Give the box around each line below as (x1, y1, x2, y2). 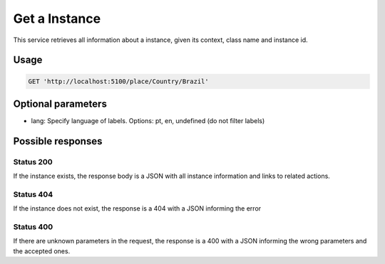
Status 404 (13, 189, 53, 199)
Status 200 (13, 157, 53, 167)
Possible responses (13, 135, 103, 147)
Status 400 (13, 222, 53, 232)
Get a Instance (13, 11, 101, 26)
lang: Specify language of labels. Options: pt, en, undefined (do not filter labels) (31, 117, 265, 125)
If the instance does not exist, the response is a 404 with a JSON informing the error (13, 204, 262, 213)
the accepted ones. (13, 246, 71, 255)
